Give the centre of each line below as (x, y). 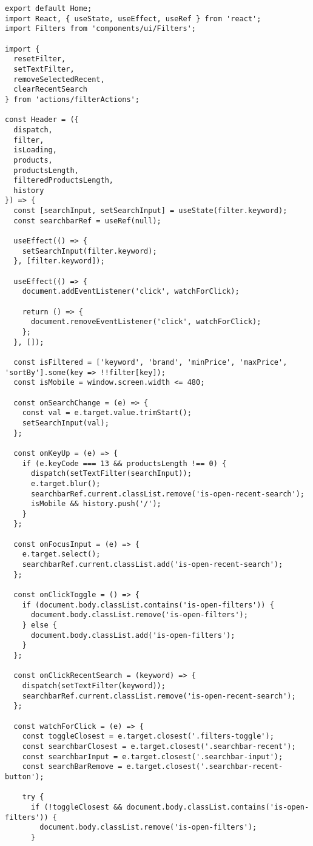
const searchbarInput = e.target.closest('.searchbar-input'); (153, 756)
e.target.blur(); (66, 483)
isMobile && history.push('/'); (96, 504)
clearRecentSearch (51, 90)
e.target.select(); (61, 554)
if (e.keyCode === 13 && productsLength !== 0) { (124, 463)
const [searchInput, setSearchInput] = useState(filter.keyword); (150, 211)
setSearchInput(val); (66, 423)
